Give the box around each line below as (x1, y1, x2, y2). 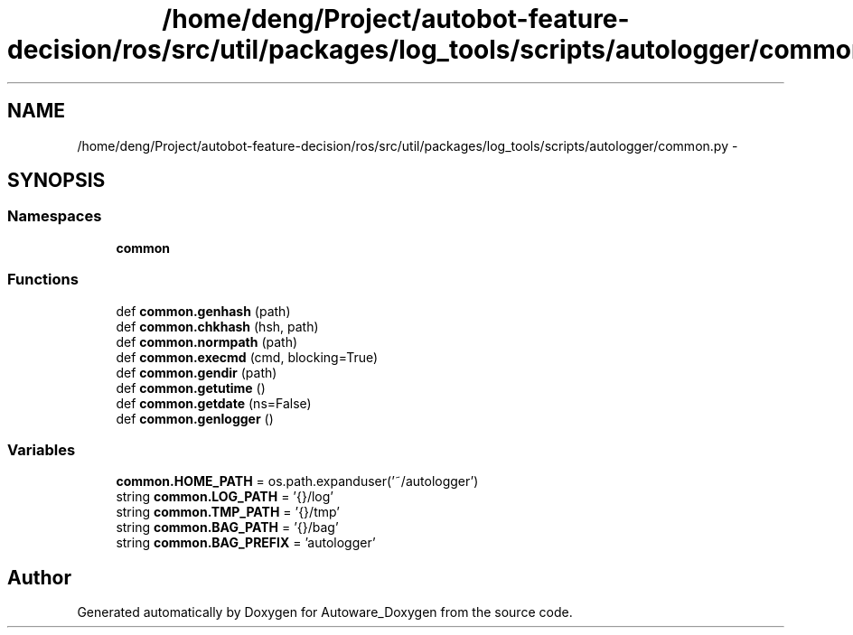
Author (7, 565, 71, 589)
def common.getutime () (116, 379, 266, 396)
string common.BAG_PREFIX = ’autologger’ (116, 535, 376, 551)
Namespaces (7, 207, 102, 226)
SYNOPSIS (7, 169, 106, 192)
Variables (7, 440, 76, 459)
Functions (7, 270, 79, 289)
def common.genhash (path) (116, 303, 291, 319)
